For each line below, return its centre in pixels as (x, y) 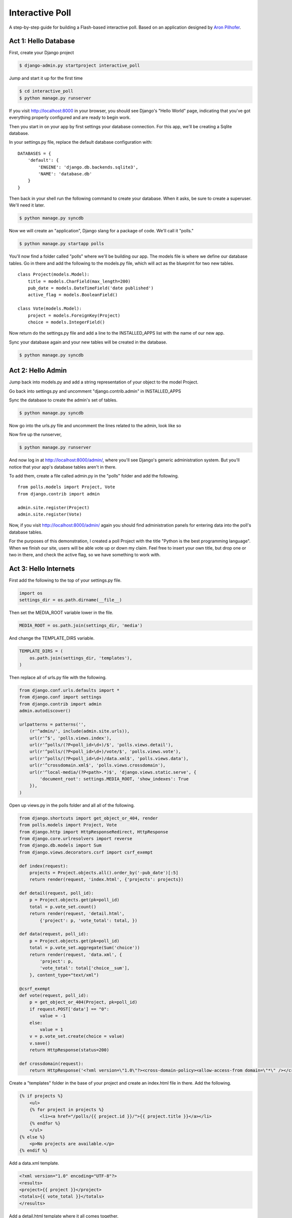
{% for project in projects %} (67, 1109)
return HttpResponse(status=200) (69, 1050)
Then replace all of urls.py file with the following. (58, 677)
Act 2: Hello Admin (38, 371)
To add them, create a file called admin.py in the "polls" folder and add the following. (94, 476)
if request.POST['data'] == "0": (69, 1009)
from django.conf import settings (60, 697)
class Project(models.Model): (54, 275)
